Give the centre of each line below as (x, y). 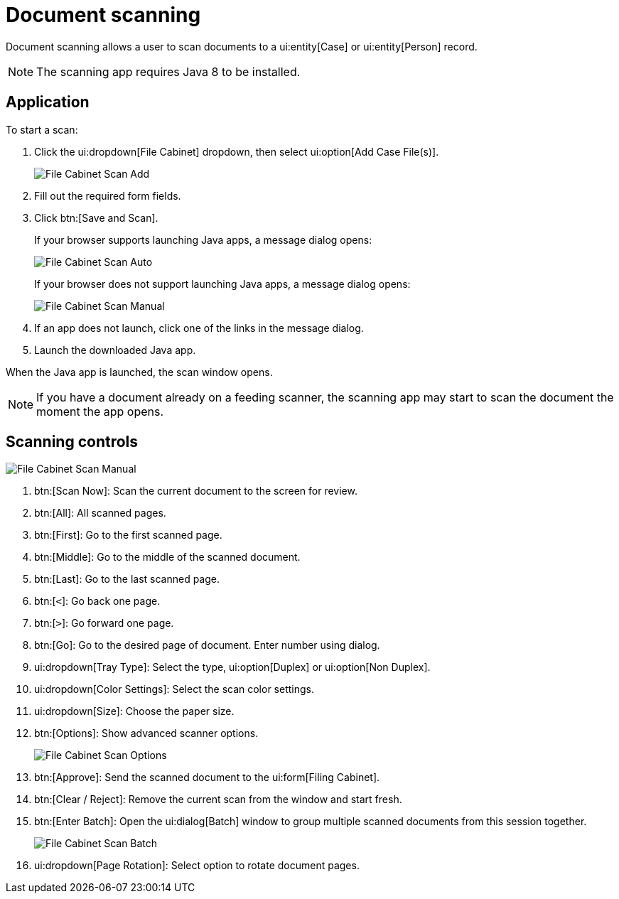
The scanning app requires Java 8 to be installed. (168, 71)
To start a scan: (42, 129)
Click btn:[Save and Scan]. (96, 217)
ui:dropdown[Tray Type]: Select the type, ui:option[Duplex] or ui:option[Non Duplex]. (232, 667)
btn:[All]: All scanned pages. (100, 513)
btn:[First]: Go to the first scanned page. (128, 535)
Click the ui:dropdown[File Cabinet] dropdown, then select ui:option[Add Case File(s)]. (237, 151)
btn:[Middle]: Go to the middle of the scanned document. (167, 557)
